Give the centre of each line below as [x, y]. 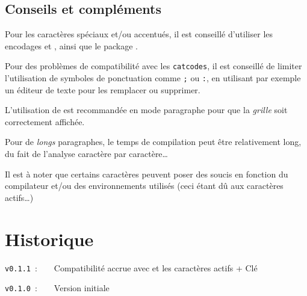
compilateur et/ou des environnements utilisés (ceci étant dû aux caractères [144, 186]
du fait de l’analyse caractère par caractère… [86, 154]
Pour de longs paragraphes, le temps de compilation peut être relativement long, [153, 142]
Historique [49, 239]
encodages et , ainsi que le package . [72, 45]
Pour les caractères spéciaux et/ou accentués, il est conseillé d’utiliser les [139, 34]
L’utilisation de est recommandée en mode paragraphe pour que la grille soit [146, 110]
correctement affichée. [45, 121]
